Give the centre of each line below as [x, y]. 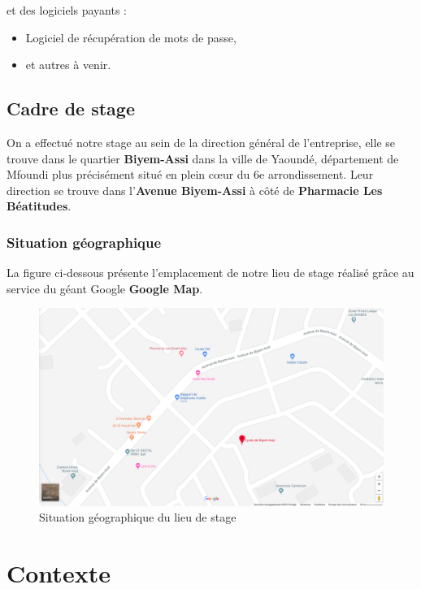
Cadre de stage [71, 108]
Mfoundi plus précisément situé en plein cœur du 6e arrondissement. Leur [190, 174]
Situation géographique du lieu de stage [138, 517]
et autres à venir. [68, 65]
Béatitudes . [39, 206]
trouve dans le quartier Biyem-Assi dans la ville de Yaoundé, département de [203, 158]
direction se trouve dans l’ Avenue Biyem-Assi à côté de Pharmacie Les [195, 190]
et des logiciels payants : [67, 10]
